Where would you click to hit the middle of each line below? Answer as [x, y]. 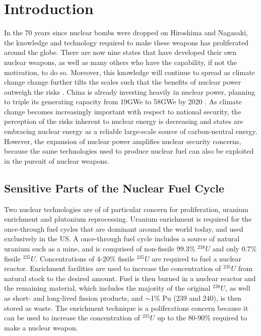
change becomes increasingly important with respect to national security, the [123, 111]
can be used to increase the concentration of [72, 318]
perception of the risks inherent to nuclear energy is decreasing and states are [124, 121]
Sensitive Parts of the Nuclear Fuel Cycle [114, 188]
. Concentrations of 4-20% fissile [85, 258]
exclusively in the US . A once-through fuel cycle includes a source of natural [122, 239]
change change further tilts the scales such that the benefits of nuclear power [123, 82]
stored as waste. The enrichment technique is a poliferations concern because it [126, 308]
